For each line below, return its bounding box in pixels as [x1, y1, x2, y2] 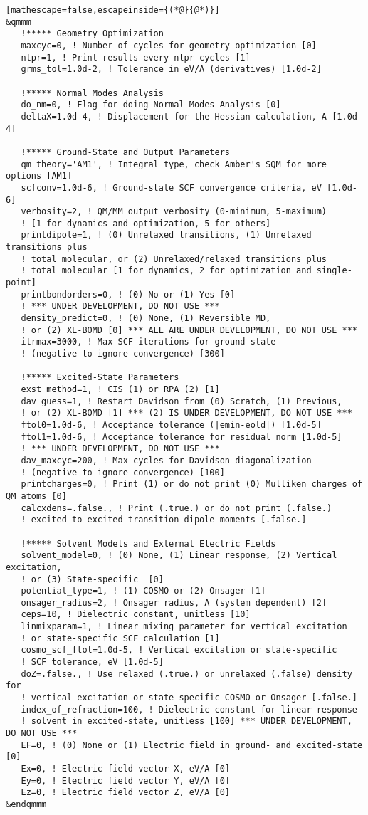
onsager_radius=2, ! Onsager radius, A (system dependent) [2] [21, 597, 327, 608]
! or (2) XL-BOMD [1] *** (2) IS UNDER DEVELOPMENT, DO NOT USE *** [21, 408, 352, 419]
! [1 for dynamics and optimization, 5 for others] [21, 218, 271, 228]
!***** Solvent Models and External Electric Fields [21, 538, 276, 549]
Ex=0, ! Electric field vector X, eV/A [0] [21, 764, 230, 774]
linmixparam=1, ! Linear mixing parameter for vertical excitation [21, 621, 347, 632]
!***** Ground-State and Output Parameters [21, 147, 230, 157]
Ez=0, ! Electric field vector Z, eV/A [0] [21, 787, 230, 798]
